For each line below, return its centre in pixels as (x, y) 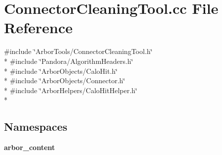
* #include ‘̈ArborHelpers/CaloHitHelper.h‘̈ (71, 90)
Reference (38, 27)
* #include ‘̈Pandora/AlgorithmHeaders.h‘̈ (69, 61)
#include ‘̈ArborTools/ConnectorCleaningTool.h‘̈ (78, 51)
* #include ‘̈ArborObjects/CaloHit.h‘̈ (61, 71)
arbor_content (29, 147)
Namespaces (36, 127)
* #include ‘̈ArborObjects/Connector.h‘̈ (65, 80)
